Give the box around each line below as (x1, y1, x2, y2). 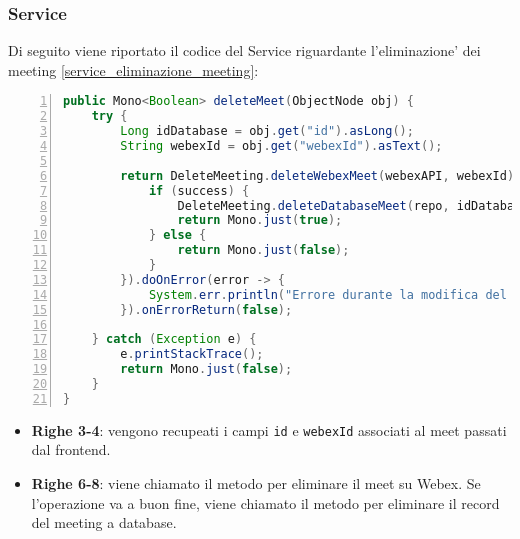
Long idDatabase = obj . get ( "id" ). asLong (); (120, 124, 414, 139)
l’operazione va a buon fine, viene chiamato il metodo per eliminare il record (31, 492, 500, 513)
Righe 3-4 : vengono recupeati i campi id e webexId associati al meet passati (31, 419, 507, 440)
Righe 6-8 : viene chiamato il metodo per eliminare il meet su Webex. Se (31, 473, 481, 494)
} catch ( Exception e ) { (91, 332, 257, 347)
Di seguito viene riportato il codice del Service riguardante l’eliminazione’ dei (8, 40, 481, 61)
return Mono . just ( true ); (177, 213, 343, 228)
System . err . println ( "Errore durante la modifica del (148, 287, 507, 302)
